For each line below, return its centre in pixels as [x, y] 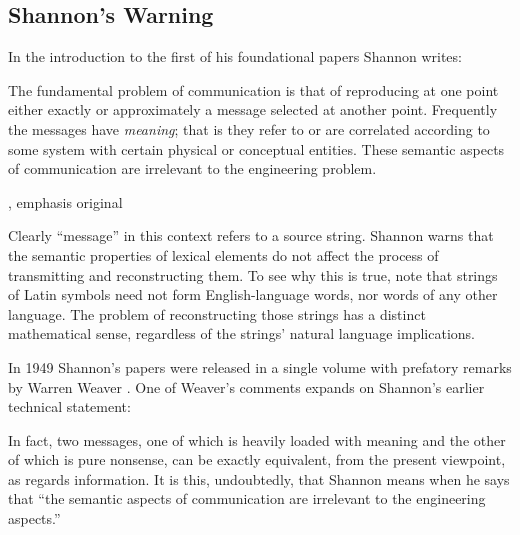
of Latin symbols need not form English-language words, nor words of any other [253, 294]
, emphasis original [65, 201]
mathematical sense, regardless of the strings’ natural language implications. [241, 333]
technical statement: [69, 406]
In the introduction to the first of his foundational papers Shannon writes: [235, 56]
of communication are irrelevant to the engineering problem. [192, 168]
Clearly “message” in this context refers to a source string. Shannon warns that [251, 235]
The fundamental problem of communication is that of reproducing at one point [253, 89]
